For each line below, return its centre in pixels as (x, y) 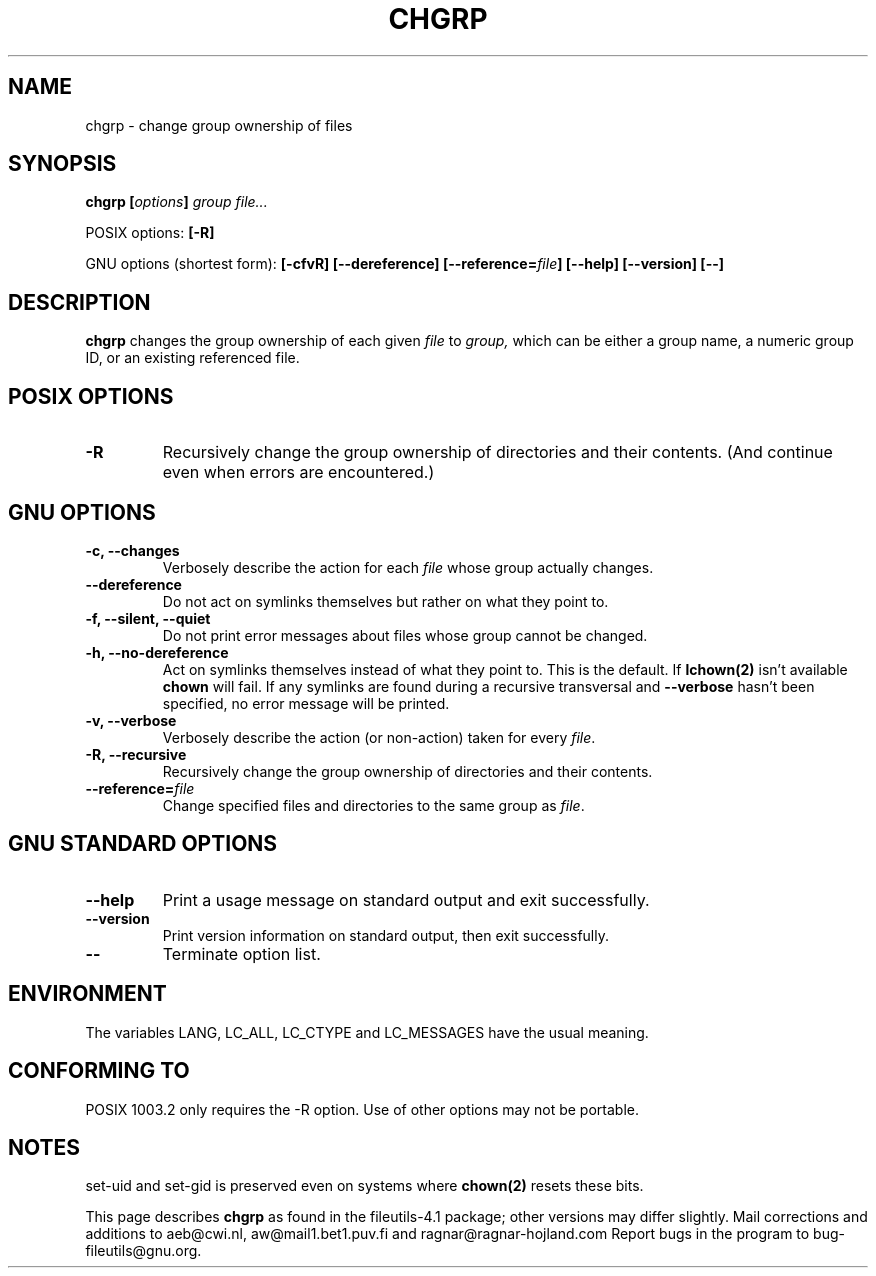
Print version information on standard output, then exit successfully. (385, 935)
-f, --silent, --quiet (148, 618)
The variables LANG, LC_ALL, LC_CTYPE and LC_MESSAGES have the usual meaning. (367, 1032)
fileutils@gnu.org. (143, 1251)
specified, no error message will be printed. (306, 703)
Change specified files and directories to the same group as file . (373, 805)
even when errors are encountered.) (298, 472)
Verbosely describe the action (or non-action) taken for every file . (379, 737)
